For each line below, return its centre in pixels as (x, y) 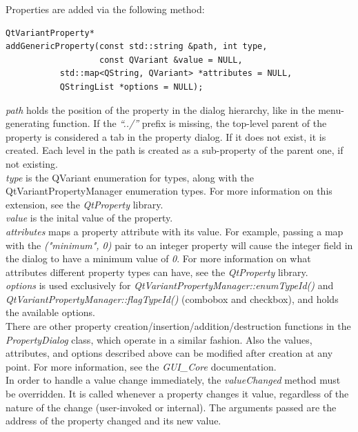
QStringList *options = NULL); (131, 87)
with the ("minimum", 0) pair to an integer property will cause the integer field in (179, 245)
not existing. (32, 163)
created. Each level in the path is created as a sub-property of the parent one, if (175, 150)
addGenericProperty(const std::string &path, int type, (137, 47)
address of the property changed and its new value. (113, 421)
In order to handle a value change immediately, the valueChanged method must (173, 380)
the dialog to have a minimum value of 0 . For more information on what (158, 258)
